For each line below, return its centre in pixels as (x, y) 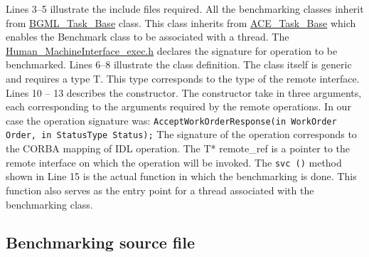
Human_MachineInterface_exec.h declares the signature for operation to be (172, 50)
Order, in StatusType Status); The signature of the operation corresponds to (181, 134)
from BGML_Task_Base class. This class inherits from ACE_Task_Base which (181, 22)
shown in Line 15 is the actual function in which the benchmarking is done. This (181, 176)
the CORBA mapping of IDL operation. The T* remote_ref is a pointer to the (178, 148)
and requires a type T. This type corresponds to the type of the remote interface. (183, 78)
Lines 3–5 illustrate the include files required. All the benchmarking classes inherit (185, 9)
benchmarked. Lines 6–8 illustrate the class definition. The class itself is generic (179, 64)
